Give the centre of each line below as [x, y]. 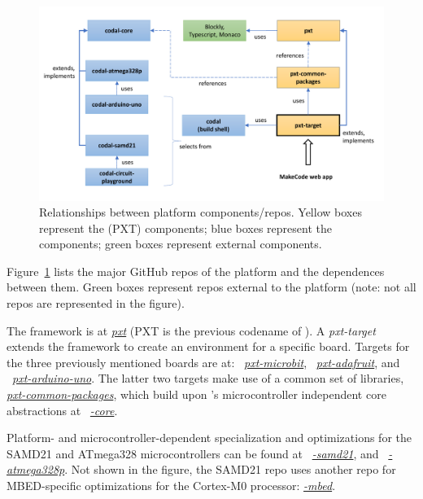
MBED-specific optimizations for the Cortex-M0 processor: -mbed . [171, 485]
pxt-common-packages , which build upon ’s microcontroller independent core [196, 394]
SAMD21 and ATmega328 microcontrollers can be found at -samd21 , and [193, 453]
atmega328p [36, 469]
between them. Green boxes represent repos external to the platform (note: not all [211, 287]
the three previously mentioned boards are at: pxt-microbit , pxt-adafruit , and [203, 362]
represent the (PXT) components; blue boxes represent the [185, 228]
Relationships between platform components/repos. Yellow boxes [201, 212]
